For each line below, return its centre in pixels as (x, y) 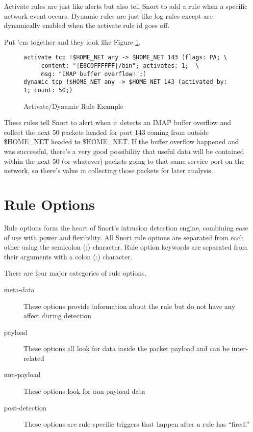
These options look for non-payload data (84, 391)
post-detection (25, 407)
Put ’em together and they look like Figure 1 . (72, 41)
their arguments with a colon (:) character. (68, 256)
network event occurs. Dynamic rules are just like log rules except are (108, 15)
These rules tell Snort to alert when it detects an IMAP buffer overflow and (118, 122)
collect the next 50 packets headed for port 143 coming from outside (106, 132)
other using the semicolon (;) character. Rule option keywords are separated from (126, 247)
